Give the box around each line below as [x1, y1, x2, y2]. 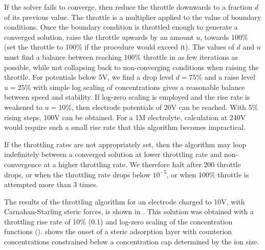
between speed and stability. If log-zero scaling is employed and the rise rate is [4, 92, 250, 102]
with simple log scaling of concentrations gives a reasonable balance [33, 81, 245, 92]
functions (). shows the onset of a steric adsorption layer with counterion [4, 226, 232, 237]
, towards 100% [200, 31, 248, 42]
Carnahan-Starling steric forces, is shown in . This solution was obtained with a [4, 206, 254, 217]
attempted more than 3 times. [4, 179, 98, 190]
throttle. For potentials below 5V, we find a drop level [4, 72, 173, 82]
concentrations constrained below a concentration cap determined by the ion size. [4, 236, 259, 247]
